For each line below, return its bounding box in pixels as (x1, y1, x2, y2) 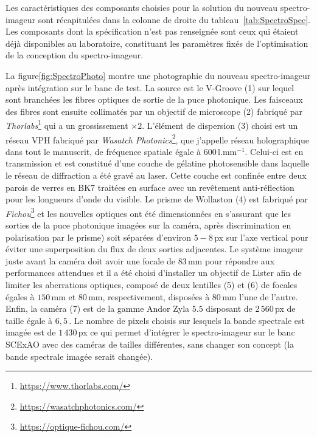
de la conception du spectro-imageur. (5, 49, 144, 61)
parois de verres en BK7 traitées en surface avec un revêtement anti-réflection (5, 181, 294, 193)
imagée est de (5, 326, 56, 339)
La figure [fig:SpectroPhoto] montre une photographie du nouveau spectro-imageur (5, 69, 311, 81)
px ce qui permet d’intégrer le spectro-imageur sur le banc (78, 326, 295, 339)
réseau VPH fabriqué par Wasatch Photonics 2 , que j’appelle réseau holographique (5, 131, 310, 146)
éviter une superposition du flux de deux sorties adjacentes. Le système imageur (5, 243, 304, 255)
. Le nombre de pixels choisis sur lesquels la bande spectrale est (69, 314, 305, 326)
